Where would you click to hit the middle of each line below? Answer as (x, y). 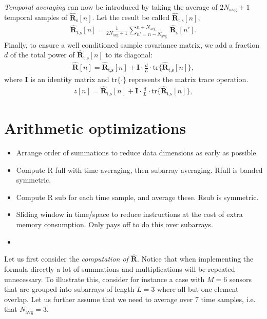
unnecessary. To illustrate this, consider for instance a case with (104, 279)
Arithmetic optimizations (95, 128)
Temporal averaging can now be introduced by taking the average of (111, 7)
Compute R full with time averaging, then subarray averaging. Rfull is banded (139, 170)
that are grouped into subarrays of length (69, 289)
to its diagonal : (129, 55)
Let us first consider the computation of (66, 259)
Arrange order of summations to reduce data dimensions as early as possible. (137, 152)
